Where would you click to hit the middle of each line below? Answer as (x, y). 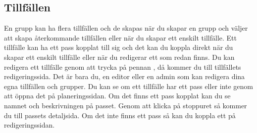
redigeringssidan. (29, 125)
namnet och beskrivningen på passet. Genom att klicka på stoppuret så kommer (126, 105)
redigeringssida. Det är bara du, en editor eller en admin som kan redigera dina (125, 76)
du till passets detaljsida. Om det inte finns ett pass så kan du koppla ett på (120, 115)
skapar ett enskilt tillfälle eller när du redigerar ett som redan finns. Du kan (119, 57)
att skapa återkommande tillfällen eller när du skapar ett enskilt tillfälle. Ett (121, 37)
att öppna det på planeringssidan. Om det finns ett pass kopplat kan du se (117, 96)
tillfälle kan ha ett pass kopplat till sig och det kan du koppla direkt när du (119, 47)
